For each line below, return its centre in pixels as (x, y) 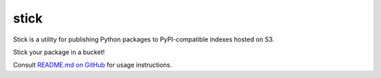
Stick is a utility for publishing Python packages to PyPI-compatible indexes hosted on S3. (144, 39)
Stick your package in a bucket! (59, 52)
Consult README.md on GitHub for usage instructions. (92, 65)
